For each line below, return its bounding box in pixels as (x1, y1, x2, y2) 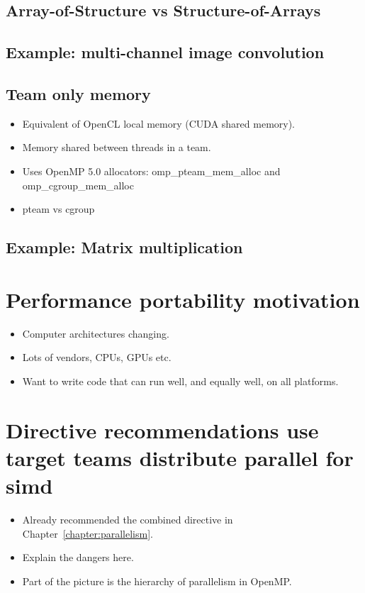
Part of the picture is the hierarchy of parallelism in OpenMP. (22, 573, 292, 588)
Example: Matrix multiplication (6, 236, 243, 258)
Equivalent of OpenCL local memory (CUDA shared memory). (22, 116, 296, 131)
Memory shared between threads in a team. (22, 140, 211, 155)
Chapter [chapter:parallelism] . (22, 526, 153, 541)
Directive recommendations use (6, 415, 319, 444)
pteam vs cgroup (22, 201, 95, 216)
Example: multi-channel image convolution (6, 41, 325, 63)
